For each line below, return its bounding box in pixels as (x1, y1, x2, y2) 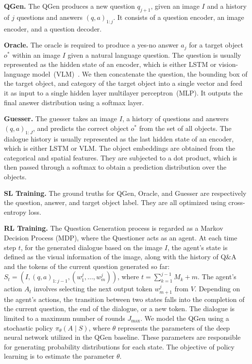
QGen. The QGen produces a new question (4, 1, 135, 11)
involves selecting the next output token (34, 284, 152, 294)
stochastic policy (4, 322, 53, 332)
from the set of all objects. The (139, 123, 232, 133)
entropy (4, 206, 27, 217)
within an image (12, 49, 60, 60)
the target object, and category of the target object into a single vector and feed (4, 78, 242, 88)
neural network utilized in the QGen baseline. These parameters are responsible (4, 332, 241, 342)
